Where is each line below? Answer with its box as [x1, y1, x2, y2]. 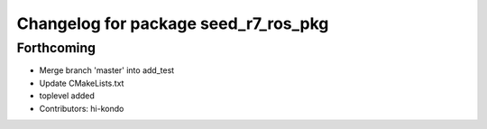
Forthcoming [16, 40, 96, 56]
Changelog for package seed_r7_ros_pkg [16, 14, 329, 33]
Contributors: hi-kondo [39, 103, 124, 114]
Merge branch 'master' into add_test [39, 65, 175, 76]
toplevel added [39, 90, 95, 101]
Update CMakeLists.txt [39, 78, 124, 88]
